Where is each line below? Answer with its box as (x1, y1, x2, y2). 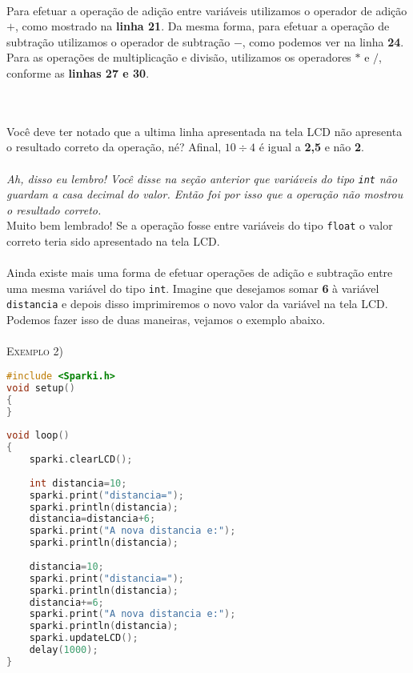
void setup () (6, 382, 75, 394)
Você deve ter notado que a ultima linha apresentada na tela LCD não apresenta (6, 122, 403, 139)
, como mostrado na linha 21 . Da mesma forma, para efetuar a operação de (14, 18, 390, 34)
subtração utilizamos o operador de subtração (6, 33, 231, 50)
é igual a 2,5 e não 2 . (259, 138, 364, 155)
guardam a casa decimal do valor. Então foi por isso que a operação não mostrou (6, 186, 403, 202)
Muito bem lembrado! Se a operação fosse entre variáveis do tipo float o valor (6, 217, 393, 234)
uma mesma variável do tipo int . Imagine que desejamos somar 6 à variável (6, 279, 379, 296)
